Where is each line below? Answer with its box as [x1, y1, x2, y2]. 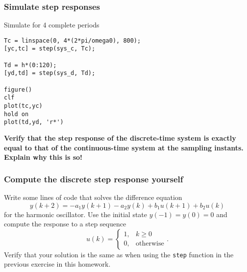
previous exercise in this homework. [4, 259, 111, 269]
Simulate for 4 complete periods [4, 20, 99, 30]
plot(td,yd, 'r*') [4, 119, 64, 126]
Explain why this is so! [4, 152, 82, 162]
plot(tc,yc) [4, 102, 43, 110]
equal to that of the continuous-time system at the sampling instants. [4, 142, 244, 152]
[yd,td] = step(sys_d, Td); [4, 70, 96, 77]
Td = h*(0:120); [4, 61, 57, 69]
